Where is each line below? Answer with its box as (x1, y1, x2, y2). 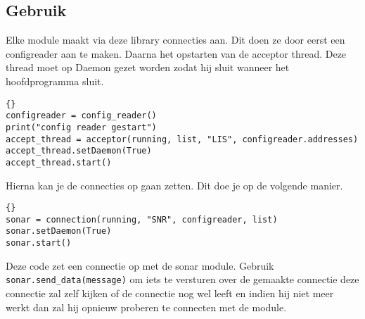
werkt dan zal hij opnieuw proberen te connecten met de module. (6, 299, 287, 314)
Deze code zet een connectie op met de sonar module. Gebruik (6, 258, 274, 273)
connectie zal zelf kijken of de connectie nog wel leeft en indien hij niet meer (6, 285, 334, 300)
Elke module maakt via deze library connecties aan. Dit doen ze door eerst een (6, 32, 345, 47)
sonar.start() (6, 238, 72, 249)
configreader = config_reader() (6, 111, 157, 121)
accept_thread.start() (6, 157, 112, 168)
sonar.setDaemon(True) (6, 226, 112, 237)
